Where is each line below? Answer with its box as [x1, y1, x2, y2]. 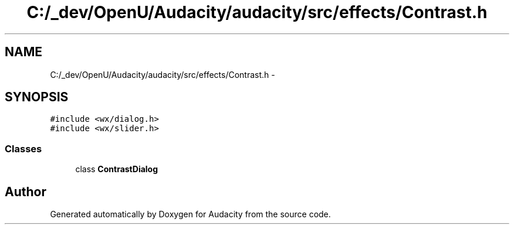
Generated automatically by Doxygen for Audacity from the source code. [50, 209, 331, 220]
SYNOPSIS [5, 90, 69, 105]
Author [5, 184, 46, 199]
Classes [5, 142, 42, 155]
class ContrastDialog [75, 164, 158, 175]
